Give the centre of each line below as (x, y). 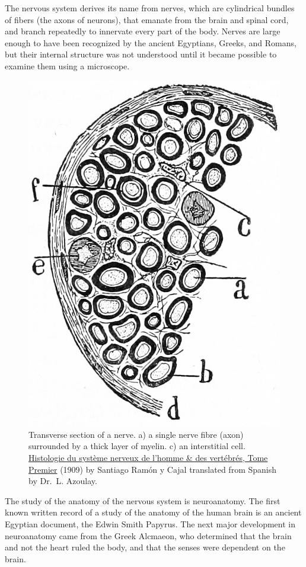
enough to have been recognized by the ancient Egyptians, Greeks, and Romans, (151, 42)
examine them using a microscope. (67, 65)
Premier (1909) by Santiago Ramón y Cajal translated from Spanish (153, 469)
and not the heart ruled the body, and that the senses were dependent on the (145, 547)
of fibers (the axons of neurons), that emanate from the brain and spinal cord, (147, 19)
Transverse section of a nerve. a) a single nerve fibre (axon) (136, 434)
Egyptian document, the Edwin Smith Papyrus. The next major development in (150, 524)
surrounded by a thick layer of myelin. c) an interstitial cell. (137, 446)
